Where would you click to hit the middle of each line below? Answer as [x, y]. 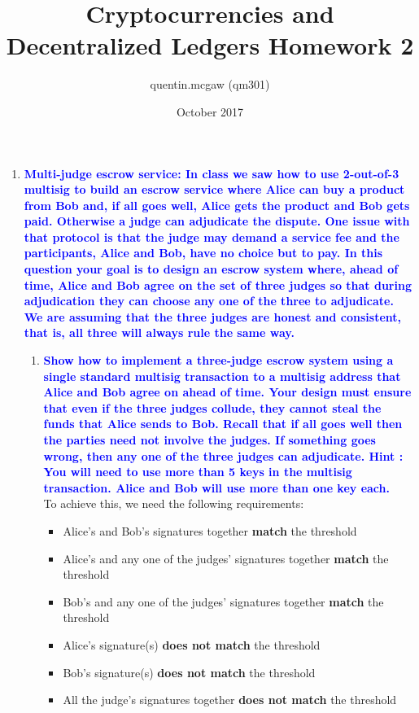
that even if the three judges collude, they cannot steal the [212, 407]
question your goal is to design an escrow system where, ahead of [211, 269]
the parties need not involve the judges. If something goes [209, 440]
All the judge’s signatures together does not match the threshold [230, 700]
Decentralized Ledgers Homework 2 [210, 45]
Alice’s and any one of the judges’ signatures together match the [226, 558]
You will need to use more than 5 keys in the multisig [198, 472]
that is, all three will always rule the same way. [159, 332]
